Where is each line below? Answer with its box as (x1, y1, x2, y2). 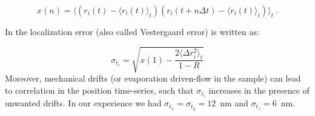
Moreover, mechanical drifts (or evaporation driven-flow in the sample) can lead (5, 72, 301, 85)
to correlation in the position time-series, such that (5, 83, 194, 96)
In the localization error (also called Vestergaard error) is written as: (5, 25, 259, 37)
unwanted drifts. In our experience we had (5, 96, 162, 109)
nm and (220, 96, 248, 109)
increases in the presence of (208, 83, 310, 96)
